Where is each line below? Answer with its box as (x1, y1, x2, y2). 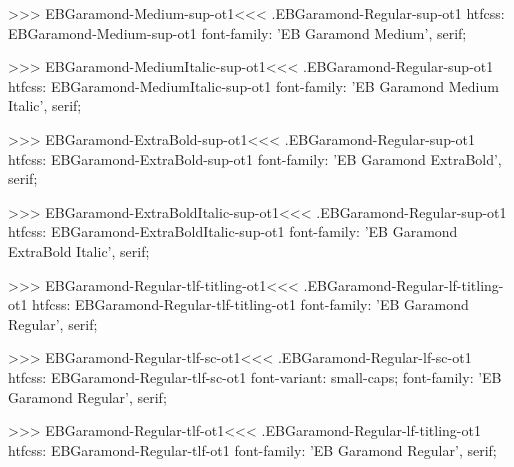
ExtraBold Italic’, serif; (8, 240, 150, 261)
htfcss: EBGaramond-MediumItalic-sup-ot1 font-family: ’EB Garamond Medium (8, 75, 499, 96)
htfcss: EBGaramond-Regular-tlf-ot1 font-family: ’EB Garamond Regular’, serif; (8, 439, 497, 460)
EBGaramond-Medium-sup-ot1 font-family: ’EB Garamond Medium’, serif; (8, 22, 467, 43)
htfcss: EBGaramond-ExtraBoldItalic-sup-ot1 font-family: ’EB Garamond (8, 221, 458, 242)
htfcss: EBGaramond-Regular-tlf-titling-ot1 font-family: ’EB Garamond (32, 294, 469, 315)
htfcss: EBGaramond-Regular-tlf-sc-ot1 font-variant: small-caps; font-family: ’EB (8, 366, 502, 387)
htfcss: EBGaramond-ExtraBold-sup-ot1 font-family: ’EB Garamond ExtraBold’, (8, 148, 502, 169)
